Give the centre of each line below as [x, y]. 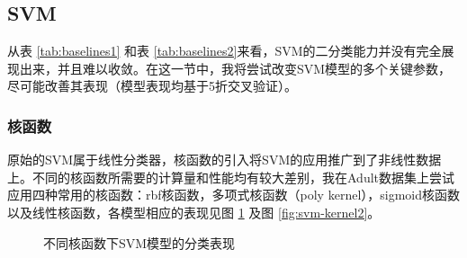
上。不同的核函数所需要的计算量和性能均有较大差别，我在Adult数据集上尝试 [231, 177]
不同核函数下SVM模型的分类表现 [139, 242]
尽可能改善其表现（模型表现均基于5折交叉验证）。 [152, 86]
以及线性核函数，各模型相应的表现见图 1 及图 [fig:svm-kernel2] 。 [194, 212]
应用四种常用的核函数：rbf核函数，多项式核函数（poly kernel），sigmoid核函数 [234, 195]
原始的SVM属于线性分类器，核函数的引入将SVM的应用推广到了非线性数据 [225, 160]
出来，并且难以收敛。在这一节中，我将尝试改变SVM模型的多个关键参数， [235, 68]
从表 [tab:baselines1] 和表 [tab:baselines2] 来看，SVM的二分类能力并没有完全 [225, 51]
